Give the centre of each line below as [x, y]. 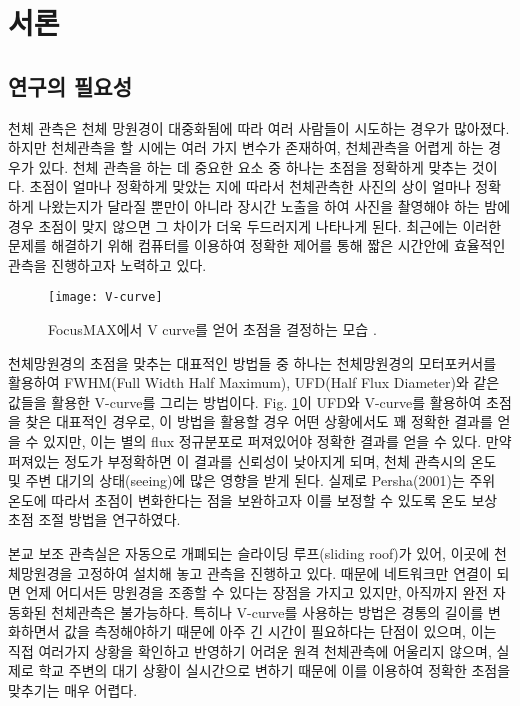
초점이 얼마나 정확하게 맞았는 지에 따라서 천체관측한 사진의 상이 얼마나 [250, 186]
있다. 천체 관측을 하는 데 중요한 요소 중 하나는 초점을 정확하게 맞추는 [253, 166]
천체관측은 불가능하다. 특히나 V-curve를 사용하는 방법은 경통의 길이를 [267, 611]
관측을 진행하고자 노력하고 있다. [107, 264]
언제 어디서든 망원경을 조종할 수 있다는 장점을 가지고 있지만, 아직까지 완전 [257, 592]
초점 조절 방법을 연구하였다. [94, 519]
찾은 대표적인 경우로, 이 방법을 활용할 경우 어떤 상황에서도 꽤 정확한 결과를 [259, 421]
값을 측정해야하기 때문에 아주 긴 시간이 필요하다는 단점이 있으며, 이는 [280, 631]
